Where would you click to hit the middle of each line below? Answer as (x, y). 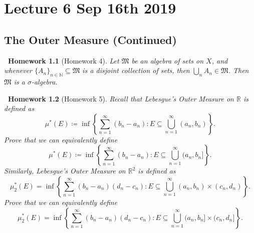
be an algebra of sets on (168, 60)
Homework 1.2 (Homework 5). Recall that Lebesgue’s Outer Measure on (121, 98)
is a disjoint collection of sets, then (136, 70)
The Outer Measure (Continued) (90, 39)
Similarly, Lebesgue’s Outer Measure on (65, 171)
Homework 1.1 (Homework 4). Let (64, 60)
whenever (18, 70)
